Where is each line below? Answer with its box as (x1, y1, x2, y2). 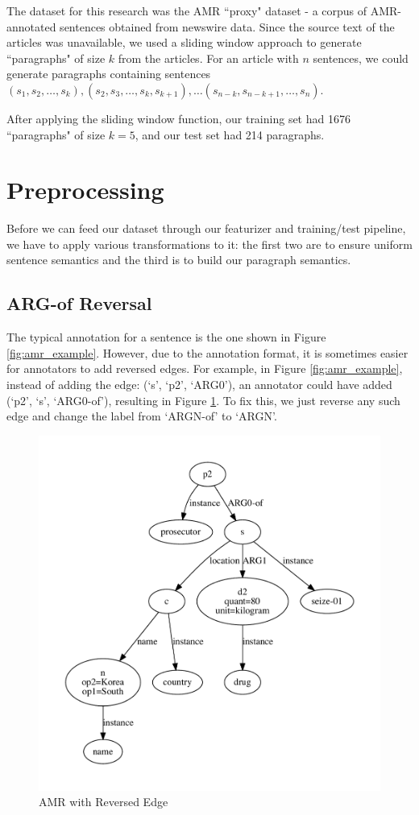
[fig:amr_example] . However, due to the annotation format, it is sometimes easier (6, 344, 409, 361)
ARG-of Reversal (6, 291, 152, 316)
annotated (6, 18, 56, 35)
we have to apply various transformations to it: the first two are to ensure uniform (6, 235, 413, 252)
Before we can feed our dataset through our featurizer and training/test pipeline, (6, 220, 406, 237)
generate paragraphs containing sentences (6, 65, 211, 82)
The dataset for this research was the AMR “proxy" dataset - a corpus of (6, 2, 367, 19)
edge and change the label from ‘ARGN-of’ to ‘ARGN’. (6, 407, 277, 424)
